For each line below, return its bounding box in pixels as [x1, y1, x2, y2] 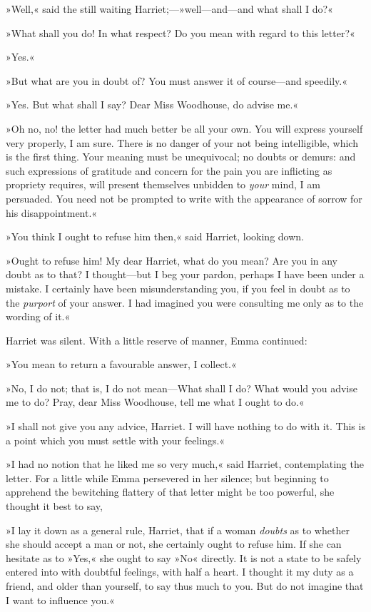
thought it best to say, [6, 499, 103, 514]
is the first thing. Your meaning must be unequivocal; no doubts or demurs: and [6, 149, 356, 164]
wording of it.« [6, 309, 71, 324]
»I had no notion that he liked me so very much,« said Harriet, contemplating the [6, 457, 364, 471]
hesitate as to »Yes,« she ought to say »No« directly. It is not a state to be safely [6, 550, 362, 565]
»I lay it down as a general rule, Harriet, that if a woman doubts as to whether [6, 522, 350, 537]
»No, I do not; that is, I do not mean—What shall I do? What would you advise [6, 380, 357, 395]
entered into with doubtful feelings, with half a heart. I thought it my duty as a [6, 564, 354, 579]
